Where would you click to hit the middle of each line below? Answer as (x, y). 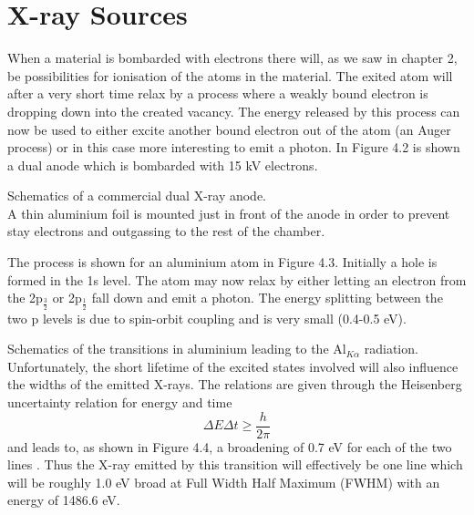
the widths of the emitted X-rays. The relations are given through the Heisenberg (235, 384)
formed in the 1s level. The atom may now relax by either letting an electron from (237, 279)
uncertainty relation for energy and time (120, 402)
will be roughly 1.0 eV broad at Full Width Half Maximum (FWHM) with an (224, 482)
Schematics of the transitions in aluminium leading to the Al (177, 349)
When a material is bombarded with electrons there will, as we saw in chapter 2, (232, 58)
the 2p (25, 298)
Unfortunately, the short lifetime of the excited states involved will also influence (233, 366)
